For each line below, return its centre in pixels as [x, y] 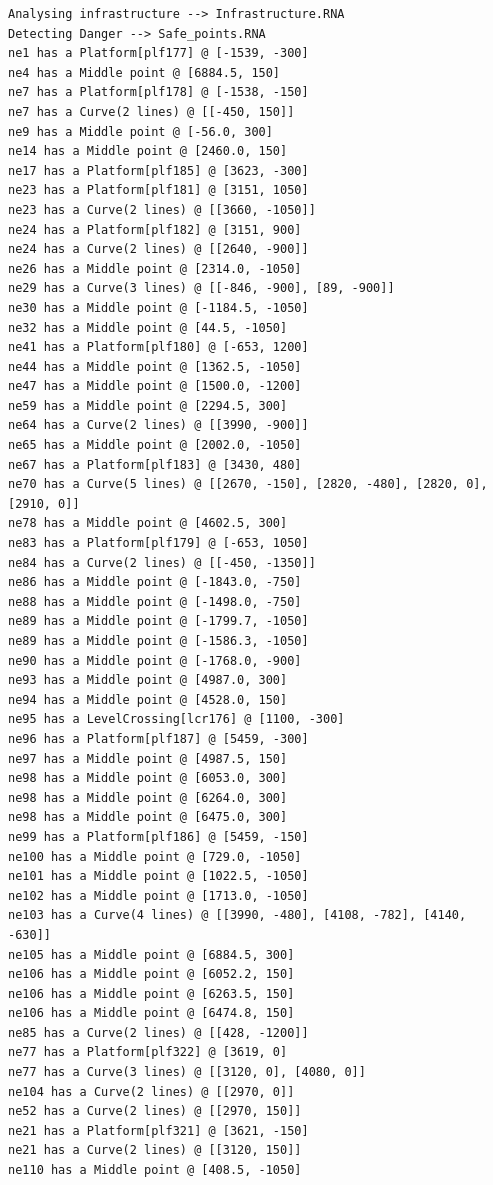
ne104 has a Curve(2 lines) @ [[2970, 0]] [151, 1091]
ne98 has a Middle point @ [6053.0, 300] [148, 778]
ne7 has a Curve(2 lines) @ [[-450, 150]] [151, 111]
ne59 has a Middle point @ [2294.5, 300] [148, 405]
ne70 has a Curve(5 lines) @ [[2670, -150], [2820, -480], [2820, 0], [248, 484]
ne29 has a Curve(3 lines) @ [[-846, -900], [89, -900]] [201, 288]
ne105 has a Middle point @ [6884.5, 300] [151, 954]
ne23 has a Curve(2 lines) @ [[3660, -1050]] [162, 209]
